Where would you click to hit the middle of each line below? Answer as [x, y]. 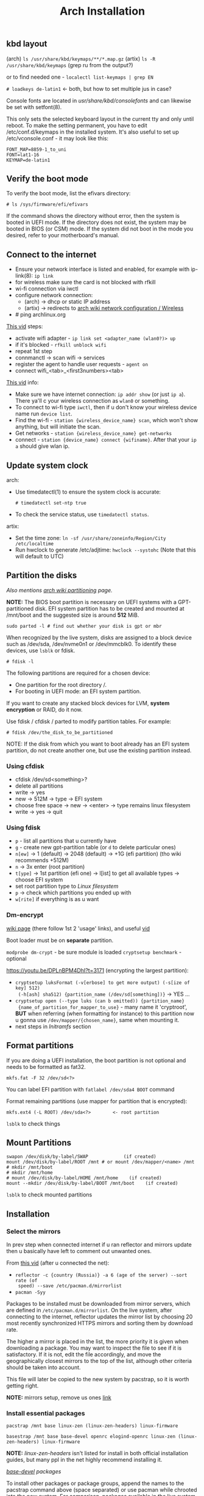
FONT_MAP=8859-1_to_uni [37, 149]
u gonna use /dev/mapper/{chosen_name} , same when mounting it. [97, 1020]
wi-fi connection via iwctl [47, 289]
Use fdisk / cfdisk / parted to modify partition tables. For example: [89, 721]
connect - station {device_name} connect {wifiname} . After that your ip [106, 440]
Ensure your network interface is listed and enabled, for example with [102, 269]
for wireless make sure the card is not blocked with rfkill [85, 282]
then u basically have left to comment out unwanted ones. [79, 1251]
